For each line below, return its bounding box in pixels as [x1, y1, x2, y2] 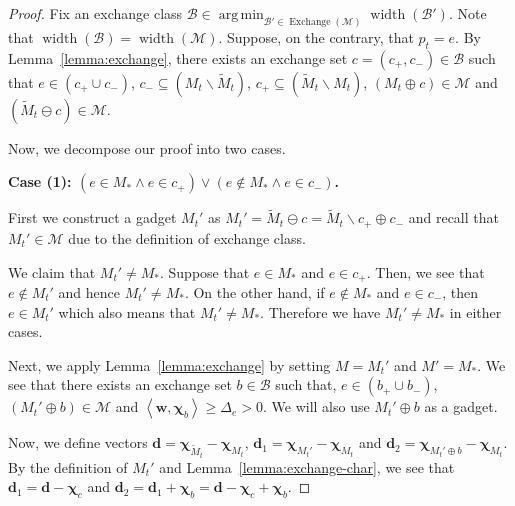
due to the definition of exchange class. [68, 227, 306, 248]
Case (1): [8, 171, 72, 192]
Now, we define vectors [8, 432, 148, 453]
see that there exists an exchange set [8, 374, 232, 395]
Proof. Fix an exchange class [8, 3, 183, 23]
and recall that [408, 207, 499, 228]
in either [449, 301, 502, 322]
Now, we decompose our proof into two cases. [8, 137, 286, 158]
